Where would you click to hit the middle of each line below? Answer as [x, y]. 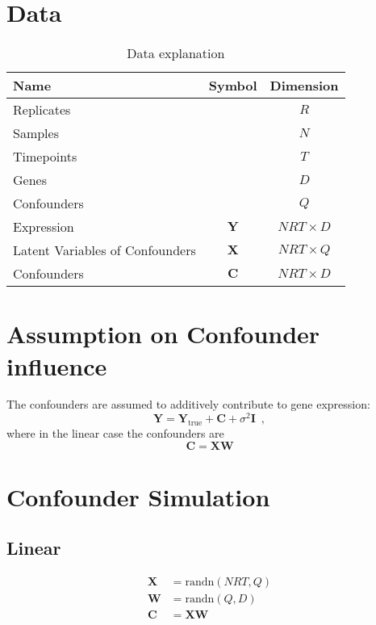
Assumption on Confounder [163, 334]
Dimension [304, 86]
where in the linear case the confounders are [115, 432]
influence [57, 365]
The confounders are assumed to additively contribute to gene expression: [188, 404]
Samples [36, 133]
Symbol [233, 86]
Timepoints [45, 157]
